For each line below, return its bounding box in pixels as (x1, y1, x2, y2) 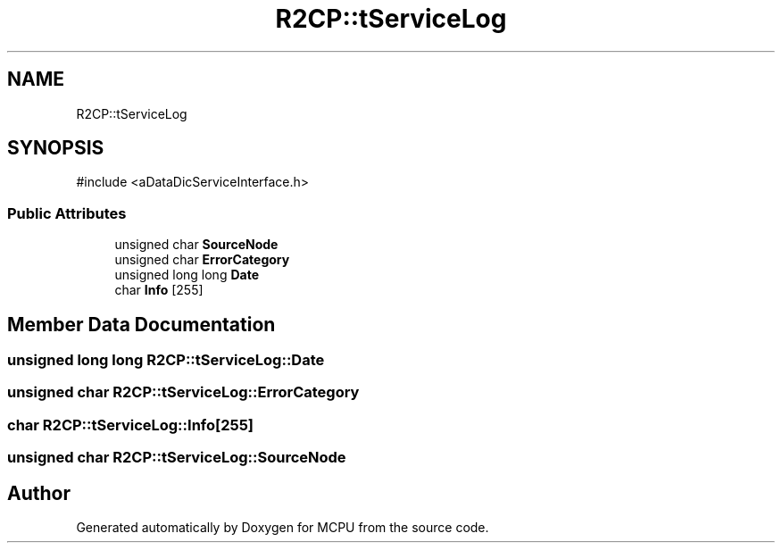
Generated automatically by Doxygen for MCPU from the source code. (76, 520, 489, 535)
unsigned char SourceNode (114, 237, 279, 253)
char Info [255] (114, 282, 204, 298)
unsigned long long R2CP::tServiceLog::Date (7, 351, 325, 370)
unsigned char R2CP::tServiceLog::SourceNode (7, 448, 346, 467)
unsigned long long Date (114, 267, 259, 283)
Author (7, 481, 71, 504)
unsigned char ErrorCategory (114, 252, 290, 268)
